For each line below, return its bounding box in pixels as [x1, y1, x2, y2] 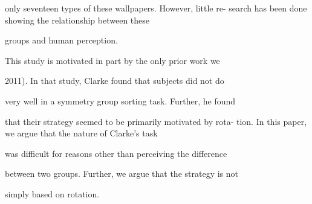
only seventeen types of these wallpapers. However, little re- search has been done [5, 2, 307, 14]
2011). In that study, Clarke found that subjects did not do [5, 74, 224, 87]
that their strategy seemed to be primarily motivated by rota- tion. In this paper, [5, 115, 307, 127]
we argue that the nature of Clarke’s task [5, 127, 158, 139]
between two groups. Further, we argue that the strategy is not [5, 167, 238, 180]
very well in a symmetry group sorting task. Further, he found [5, 94, 236, 107]
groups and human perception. [5, 34, 118, 46]
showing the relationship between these [5, 13, 150, 26]
